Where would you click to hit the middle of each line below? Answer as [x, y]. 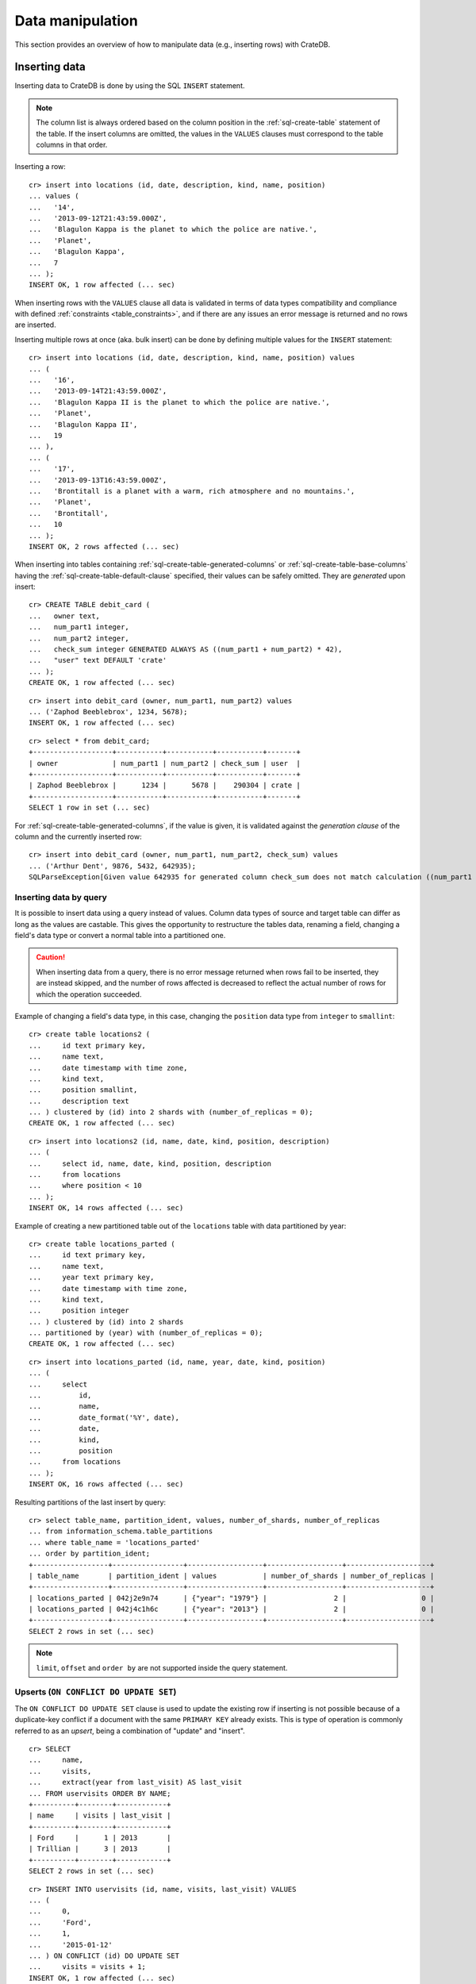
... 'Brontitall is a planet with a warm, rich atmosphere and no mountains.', [192, 491]
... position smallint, [83, 1090]
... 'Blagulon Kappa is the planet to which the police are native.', [173, 229]
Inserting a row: [40, 167]
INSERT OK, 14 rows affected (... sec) [106, 1208]
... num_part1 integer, [79, 627]
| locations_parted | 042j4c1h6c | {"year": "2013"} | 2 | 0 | [232, 1609]
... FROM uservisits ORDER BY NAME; [100, 1793]
